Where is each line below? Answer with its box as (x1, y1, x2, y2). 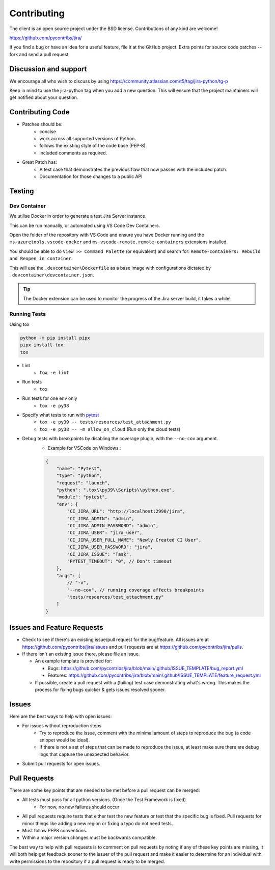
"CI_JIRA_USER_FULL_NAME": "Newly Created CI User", (67, 537, 202, 543)
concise (39, 128, 56, 135)
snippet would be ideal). (39, 737, 90, 743)
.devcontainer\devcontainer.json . (9, 272, 94, 278)
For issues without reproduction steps (22, 723, 102, 729)
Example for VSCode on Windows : (47, 445, 122, 451)
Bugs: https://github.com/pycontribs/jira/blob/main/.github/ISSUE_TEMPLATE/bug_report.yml (47, 665, 243, 671)
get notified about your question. (9, 94, 78, 100)
